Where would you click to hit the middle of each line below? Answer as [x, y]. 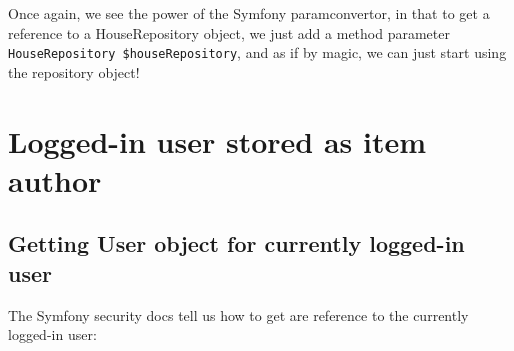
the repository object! [74, 71]
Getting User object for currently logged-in [236, 243]
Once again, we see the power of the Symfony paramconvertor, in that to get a [249, 13]
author [55, 179]
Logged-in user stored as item [217, 140]
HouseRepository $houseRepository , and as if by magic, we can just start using [257, 52]
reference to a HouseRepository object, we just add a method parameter [229, 32]
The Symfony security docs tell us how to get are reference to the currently [238, 314]
